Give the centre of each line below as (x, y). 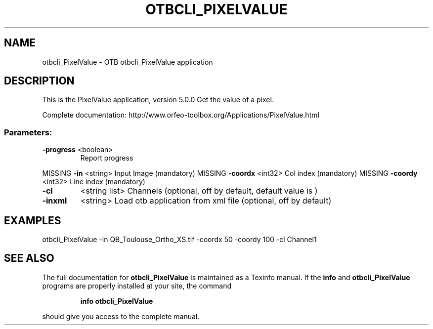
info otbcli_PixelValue (117, 301)
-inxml (55, 201)
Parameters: (28, 132)
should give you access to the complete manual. (121, 316)
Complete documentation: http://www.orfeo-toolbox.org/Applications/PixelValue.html (181, 115)
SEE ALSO (29, 258)
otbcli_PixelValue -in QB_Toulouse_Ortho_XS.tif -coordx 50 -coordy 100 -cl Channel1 (179, 240)
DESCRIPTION (39, 81)
